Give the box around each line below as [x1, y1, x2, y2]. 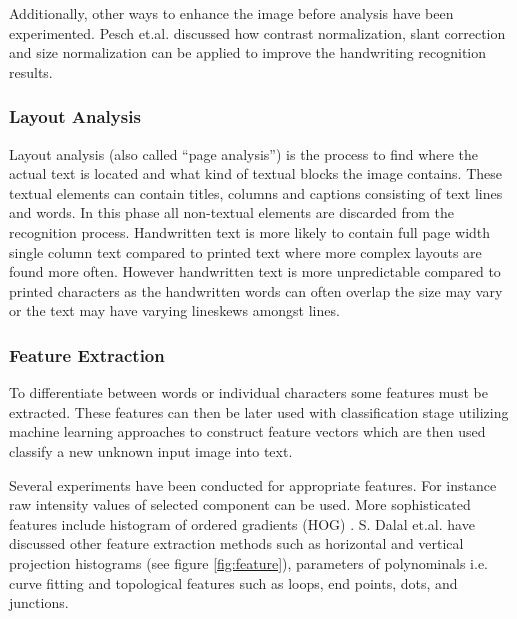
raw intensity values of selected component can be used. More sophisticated [9, 494, 471, 515]
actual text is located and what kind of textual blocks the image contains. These [9, 163, 503, 184]
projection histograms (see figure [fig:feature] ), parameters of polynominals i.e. [9, 552, 488, 573]
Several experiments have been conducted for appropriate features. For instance [9, 474, 497, 495]
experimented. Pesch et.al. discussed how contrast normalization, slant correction [9, 22, 506, 43]
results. [9, 61, 53, 82]
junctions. [9, 592, 69, 613]
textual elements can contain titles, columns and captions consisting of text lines [9, 182, 503, 203]
